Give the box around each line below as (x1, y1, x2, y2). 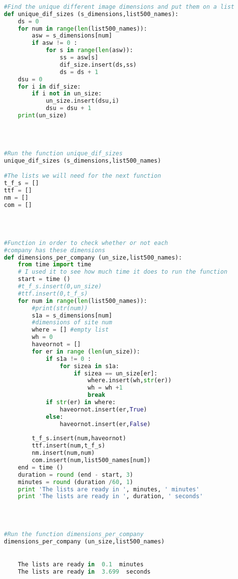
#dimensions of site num (32, 319, 112, 326)
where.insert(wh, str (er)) (87, 377, 172, 384)
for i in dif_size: (18, 83, 81, 90)
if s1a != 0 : (45, 355, 92, 362)
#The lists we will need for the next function (4, 172, 161, 180)
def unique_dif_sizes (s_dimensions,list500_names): (4, 10, 178, 18)
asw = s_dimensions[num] (32, 32, 112, 39)
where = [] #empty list (32, 326, 109, 334)
